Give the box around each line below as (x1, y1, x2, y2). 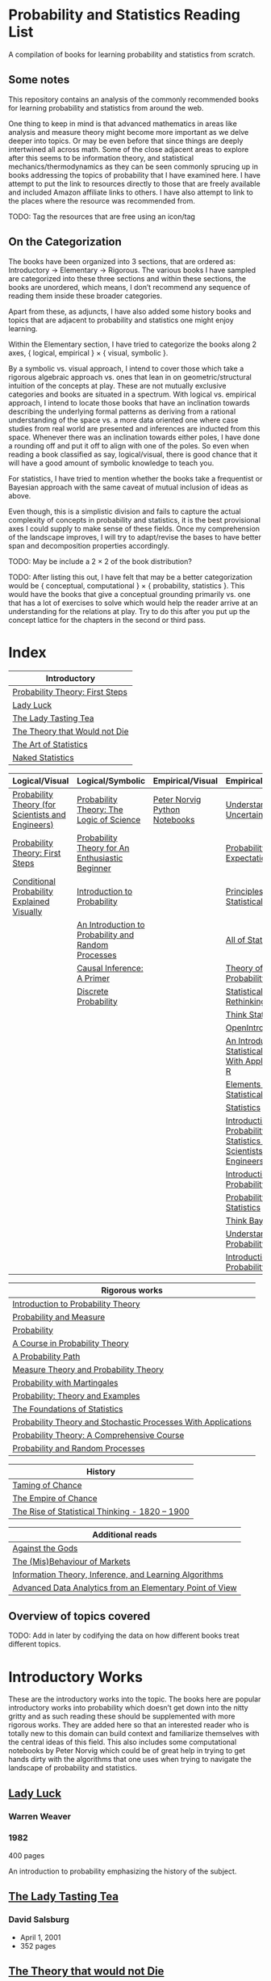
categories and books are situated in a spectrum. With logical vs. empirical (8, 389, 256, 399)
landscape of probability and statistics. (8, 1763, 137, 1773)
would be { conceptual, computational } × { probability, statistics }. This (8, 580, 245, 591)
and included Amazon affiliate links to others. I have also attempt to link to (8, 187, 254, 197)
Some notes (8, 73, 70, 86)
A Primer (76, 972, 110, 983)
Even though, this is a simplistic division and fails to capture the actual (8, 507, 241, 516)
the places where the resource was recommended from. (8, 196, 196, 205)
